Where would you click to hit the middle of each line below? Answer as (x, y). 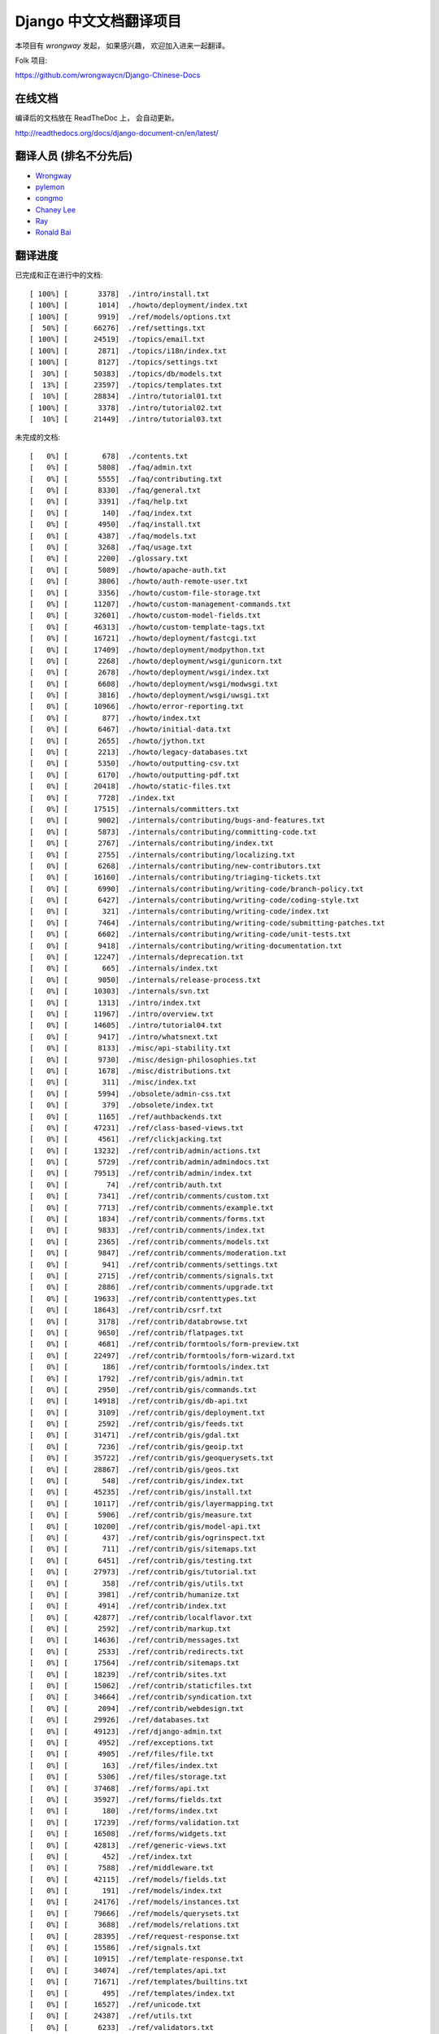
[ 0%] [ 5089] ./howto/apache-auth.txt (128, 570)
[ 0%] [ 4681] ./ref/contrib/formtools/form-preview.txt (165, 1344)
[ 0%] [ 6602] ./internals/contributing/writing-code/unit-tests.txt (190, 934)
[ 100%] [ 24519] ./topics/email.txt (117, 339)
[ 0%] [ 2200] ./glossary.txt (109, 559)
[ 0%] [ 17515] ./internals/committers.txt (135, 809)
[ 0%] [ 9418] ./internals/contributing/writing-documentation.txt (186, 945)
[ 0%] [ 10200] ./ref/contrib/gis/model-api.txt (146, 1526)
